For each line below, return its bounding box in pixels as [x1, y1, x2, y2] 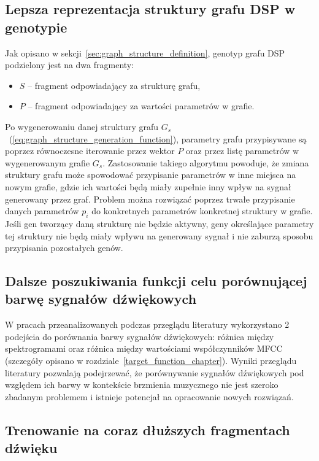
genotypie [5, 17, 67, 36]
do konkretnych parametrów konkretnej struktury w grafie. [91, 204, 313, 217]
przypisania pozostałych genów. [5, 241, 123, 254]
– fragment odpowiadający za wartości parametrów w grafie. [28, 99, 255, 112]
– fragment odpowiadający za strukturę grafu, [28, 79, 201, 91]
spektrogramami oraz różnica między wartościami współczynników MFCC [5, 342, 283, 355]
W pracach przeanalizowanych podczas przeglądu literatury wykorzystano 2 [5, 318, 290, 331]
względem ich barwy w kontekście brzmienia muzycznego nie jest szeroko [5, 378, 279, 391]
